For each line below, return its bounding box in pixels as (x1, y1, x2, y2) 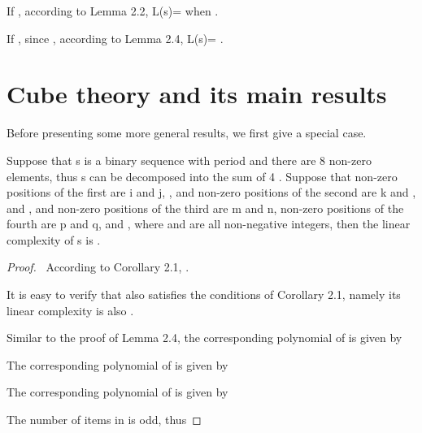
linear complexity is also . (7, 301, 134, 318)
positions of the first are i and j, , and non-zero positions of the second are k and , (7, 184, 416, 201)
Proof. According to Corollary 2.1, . (7, 258, 189, 275)
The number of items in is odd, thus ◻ (7, 411, 202, 428)
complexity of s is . (7, 231, 101, 248)
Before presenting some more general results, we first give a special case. (7, 124, 367, 141)
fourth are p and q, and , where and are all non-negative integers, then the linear (7, 215, 411, 232)
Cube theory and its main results (7, 77, 387, 110)
